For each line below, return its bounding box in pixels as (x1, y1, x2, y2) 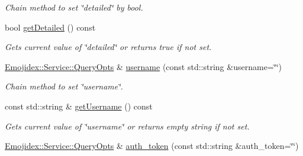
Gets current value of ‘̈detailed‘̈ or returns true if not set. (5, 41, 212, 53)
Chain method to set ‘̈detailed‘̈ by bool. (5, 1, 143, 13)
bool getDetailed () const (5, 21, 96, 33)
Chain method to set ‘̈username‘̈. (5, 80, 123, 92)
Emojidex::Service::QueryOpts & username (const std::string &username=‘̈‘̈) (5, 60, 282, 72)
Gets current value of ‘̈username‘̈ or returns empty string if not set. (5, 120, 250, 132)
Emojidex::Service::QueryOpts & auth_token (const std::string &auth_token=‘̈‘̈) (5, 140, 299, 152)
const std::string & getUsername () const (5, 99, 153, 112)
